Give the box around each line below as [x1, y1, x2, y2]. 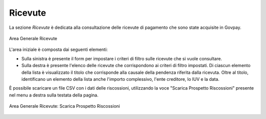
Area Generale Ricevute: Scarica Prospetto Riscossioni [9, 103, 120, 109]
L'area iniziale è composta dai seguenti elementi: [9, 47, 108, 52]
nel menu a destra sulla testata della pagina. [9, 92, 99, 98]
